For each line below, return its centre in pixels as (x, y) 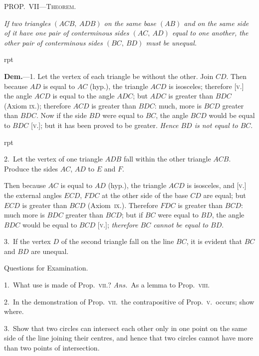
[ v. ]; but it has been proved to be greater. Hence (105, 125)
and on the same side (216, 23)
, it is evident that (214, 241)
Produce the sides (31, 168)
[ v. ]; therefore (118, 224)
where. (14, 311)
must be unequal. (171, 42)
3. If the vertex (27, 241)
